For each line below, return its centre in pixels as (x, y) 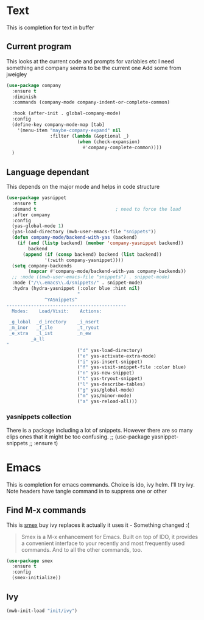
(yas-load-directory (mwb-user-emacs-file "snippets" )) (84, 232)
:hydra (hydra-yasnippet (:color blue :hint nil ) (76, 289)
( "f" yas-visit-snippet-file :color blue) (132, 367)
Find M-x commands (46, 510)
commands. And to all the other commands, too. (82, 549)
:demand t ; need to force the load (97, 209)
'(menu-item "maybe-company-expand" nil (69, 130)
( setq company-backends (42, 266)
